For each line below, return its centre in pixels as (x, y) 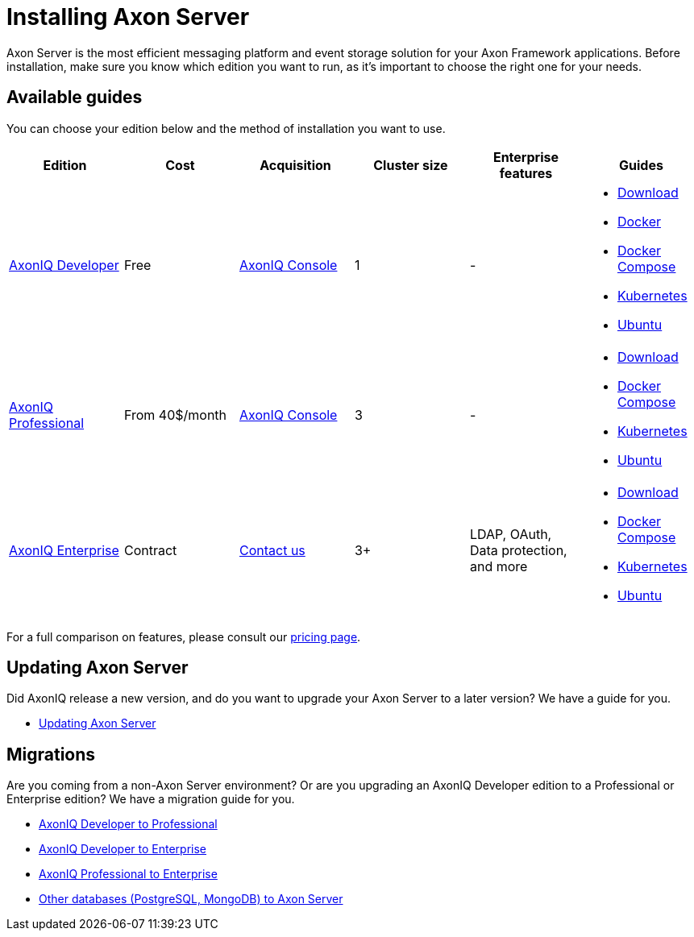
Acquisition (295, 165)
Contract (150, 550)
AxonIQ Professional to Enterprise (128, 874)
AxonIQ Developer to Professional (128, 824)
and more (499, 566)
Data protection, (518, 550)
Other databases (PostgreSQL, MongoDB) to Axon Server (191, 899)
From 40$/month (175, 415)
